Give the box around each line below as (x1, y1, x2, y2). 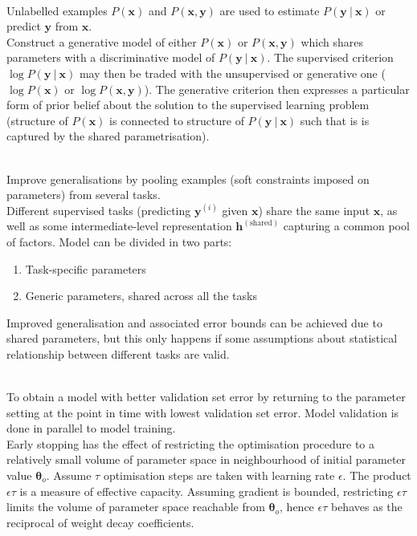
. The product (342, 467, 411, 484)
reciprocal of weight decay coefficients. (6, 514, 194, 530)
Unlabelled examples (6, 2, 108, 18)
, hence (280, 498, 314, 515)
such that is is (300, 112, 370, 128)
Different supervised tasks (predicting (6, 201, 191, 218)
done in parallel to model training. (6, 420, 176, 437)
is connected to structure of (109, 112, 244, 128)
